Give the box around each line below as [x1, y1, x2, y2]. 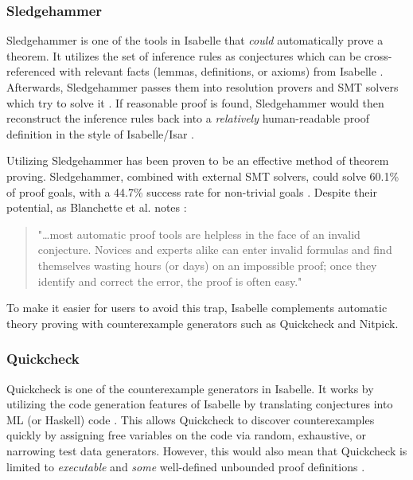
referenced [6, 63, 56, 80]
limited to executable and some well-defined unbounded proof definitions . [6, 458, 365, 474]
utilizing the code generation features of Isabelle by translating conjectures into [6, 396, 393, 412]
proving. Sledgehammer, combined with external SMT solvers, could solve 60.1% [6, 167, 399, 184]
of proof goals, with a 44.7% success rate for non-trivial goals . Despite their [6, 183, 377, 200]
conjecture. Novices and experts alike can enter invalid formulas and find [37, 241, 392, 258]
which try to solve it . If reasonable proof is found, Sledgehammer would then [6, 94, 384, 111]
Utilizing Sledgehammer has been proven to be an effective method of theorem [6, 152, 389, 169]
